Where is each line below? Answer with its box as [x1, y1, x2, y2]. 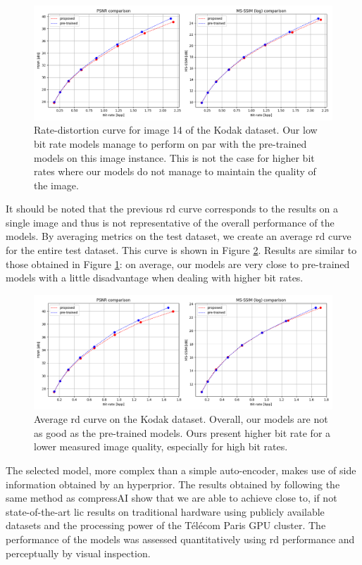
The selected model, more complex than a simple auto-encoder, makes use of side [6, 462, 356, 477]
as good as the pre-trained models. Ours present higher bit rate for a [34, 425, 331, 440]
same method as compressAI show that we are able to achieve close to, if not [6, 490, 337, 505]
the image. [34, 177, 79, 192]
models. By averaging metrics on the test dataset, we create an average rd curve [6, 229, 351, 243]
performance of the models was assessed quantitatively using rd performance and [6, 531, 355, 546]
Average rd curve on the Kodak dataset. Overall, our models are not [34, 412, 328, 426]
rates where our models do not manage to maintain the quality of [34, 164, 316, 179]
